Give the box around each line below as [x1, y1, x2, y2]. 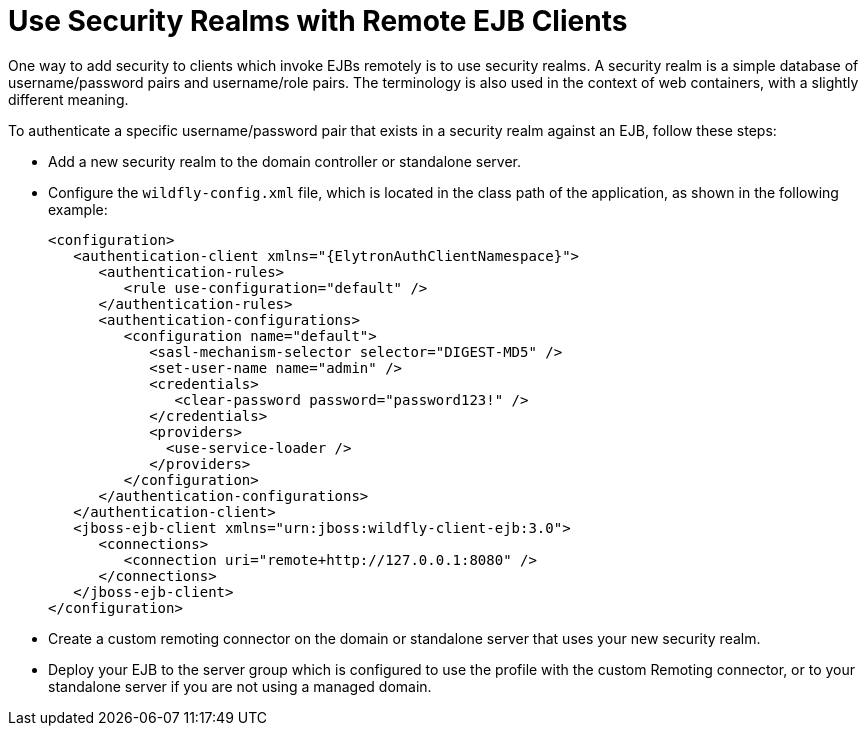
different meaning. [8, 90, 129, 108]
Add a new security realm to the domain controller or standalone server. [48, 152, 522, 170]
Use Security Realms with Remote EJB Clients [8, 4, 628, 38]
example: [48, 200, 108, 218]
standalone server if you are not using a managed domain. [48, 677, 432, 695]
